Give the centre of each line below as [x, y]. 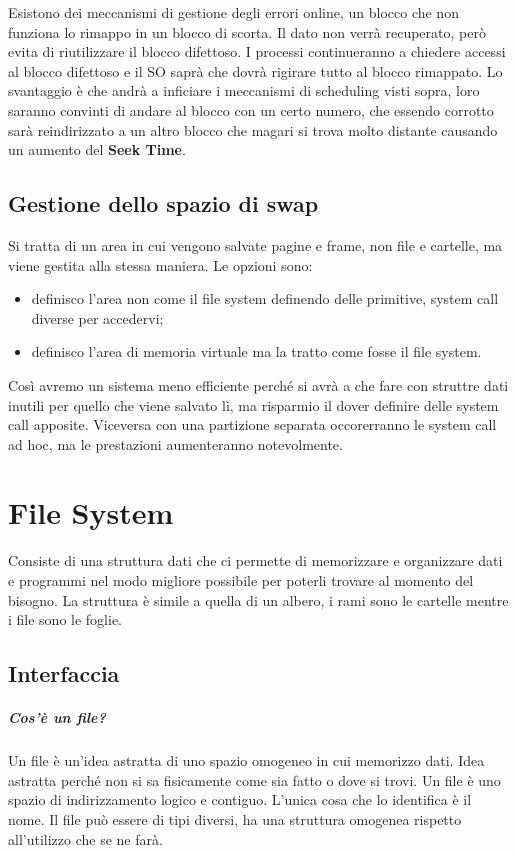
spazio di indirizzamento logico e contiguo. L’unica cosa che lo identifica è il [240, 799]
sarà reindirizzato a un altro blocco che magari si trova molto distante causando [253, 129]
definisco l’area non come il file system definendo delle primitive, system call [265, 298]
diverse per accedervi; [97, 317]
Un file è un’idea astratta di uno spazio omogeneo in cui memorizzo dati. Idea [246, 760]
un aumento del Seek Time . [97, 149]
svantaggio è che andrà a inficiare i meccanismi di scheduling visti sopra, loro [244, 90]
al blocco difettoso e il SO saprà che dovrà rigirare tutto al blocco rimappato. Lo [255, 70]
